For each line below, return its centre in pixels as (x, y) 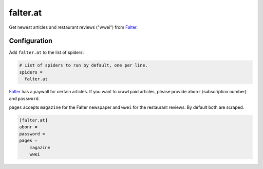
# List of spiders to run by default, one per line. (84, 65)
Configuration (31, 41)
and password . (24, 98)
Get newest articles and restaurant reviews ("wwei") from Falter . (74, 27)
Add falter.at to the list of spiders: (47, 52)
